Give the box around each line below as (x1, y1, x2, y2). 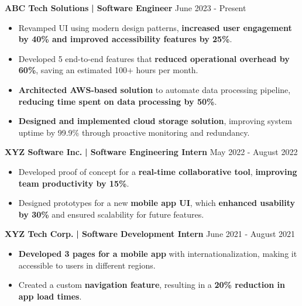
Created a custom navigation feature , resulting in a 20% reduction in (18, 279, 285, 291)
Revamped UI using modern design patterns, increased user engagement (18, 21, 292, 33)
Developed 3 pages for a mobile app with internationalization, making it (18, 247, 297, 259)
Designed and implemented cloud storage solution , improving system (18, 115, 292, 127)
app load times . (18, 290, 82, 302)
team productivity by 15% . (18, 177, 129, 189)
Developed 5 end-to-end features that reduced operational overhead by (18, 52, 290, 64)
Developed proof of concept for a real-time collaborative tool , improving (18, 165, 297, 177)
